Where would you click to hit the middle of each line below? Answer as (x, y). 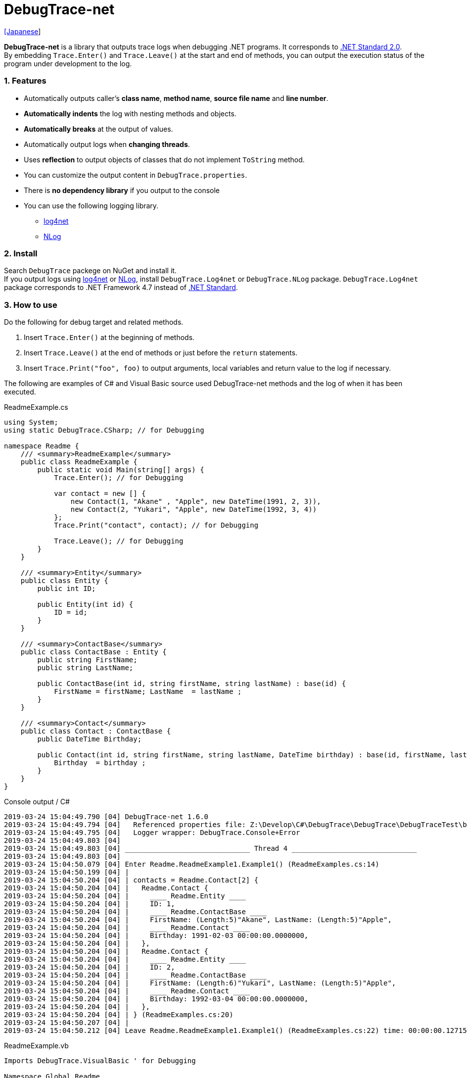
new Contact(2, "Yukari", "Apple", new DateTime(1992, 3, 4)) (194, 509)
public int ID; (67, 588)
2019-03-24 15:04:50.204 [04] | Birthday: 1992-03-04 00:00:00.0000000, (156, 999)
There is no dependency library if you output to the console (122, 190)
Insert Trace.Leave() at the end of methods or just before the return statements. (161, 353)
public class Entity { (64, 581)
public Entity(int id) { (85, 604)
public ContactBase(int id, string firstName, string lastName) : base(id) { (192, 684)
